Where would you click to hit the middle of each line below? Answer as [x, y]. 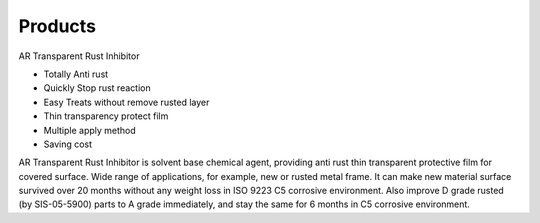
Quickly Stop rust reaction [97, 88]
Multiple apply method [90, 130]
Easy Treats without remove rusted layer [126, 102]
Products [57, 26]
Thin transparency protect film [106, 116]
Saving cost [68, 144]
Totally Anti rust [76, 74]
